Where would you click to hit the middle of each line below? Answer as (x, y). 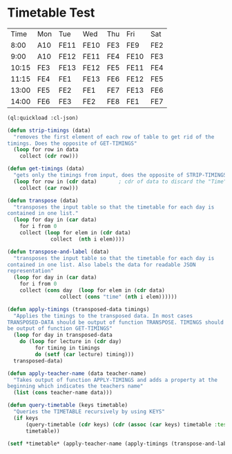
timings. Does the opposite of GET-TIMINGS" (72, 143)
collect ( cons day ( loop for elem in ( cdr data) (93, 290)
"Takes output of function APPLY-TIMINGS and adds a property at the (115, 380)
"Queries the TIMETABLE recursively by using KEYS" (89, 412)
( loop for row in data (46, 150)
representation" (30, 271)
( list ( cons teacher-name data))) (63, 393)
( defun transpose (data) (43, 200)
